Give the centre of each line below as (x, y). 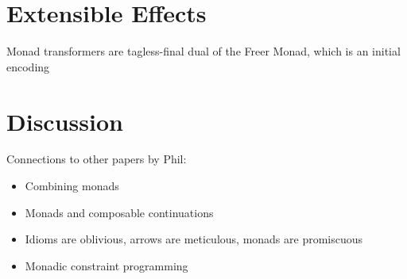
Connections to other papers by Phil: (97, 159)
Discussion (65, 121)
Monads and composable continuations (119, 212)
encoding (28, 66)
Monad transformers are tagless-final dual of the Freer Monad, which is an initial (203, 51)
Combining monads (72, 186)
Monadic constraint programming (107, 265)
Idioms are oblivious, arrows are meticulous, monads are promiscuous (194, 239)
